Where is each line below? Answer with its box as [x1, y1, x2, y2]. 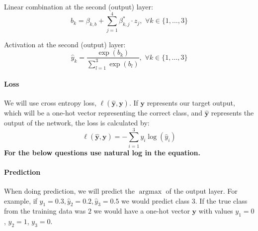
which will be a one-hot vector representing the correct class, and [4, 108, 202, 118]
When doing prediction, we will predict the [4, 186, 135, 196]
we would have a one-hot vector [93, 206, 190, 216]
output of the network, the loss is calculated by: [4, 117, 150, 127]
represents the [211, 108, 254, 118]
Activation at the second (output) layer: [4, 39, 126, 49]
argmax [139, 188, 162, 196]
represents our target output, [147, 98, 235, 108]
